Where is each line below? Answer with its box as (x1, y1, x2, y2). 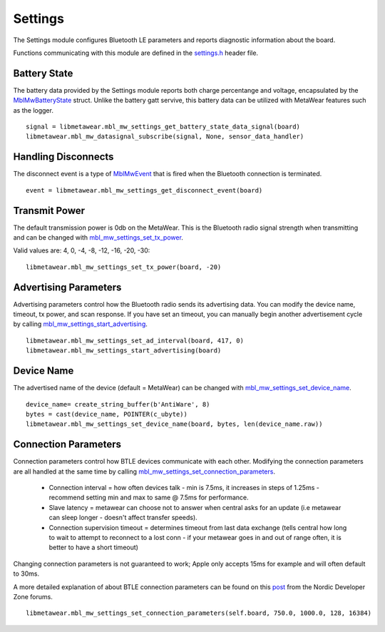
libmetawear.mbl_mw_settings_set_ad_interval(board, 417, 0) (26, 336, 244, 345)
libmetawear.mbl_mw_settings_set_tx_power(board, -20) (26, 263, 222, 271)
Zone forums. (13, 592, 53, 601)
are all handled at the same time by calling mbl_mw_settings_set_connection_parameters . (13, 467, 276, 476)
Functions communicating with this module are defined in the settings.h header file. (13, 49, 259, 57)
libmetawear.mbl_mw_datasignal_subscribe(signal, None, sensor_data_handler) (26, 133, 304, 141)
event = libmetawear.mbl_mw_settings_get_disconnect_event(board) (26, 186, 263, 194)
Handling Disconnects (13, 151, 114, 163)
